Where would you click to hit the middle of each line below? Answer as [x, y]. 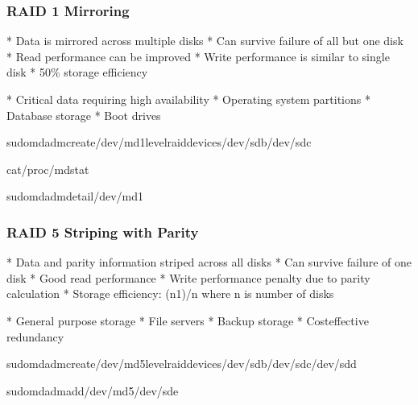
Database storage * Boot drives [84, 115]
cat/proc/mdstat [48, 169]
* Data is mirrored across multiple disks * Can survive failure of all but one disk [205, 41]
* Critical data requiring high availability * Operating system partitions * [188, 99]
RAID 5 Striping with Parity [103, 231]
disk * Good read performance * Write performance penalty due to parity [188, 277]
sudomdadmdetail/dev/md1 [75, 196]
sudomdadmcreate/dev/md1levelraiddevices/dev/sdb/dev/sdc [159, 142]
